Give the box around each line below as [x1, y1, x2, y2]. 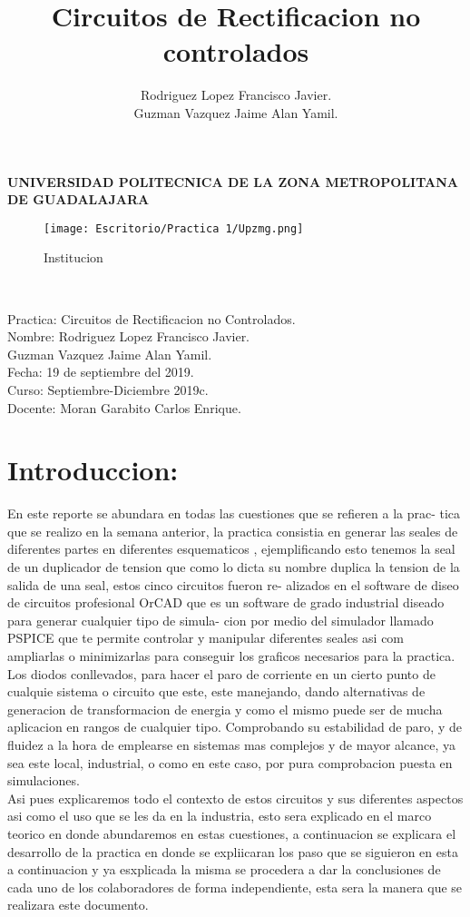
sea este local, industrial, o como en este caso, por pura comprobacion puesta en [7, 753, 453, 772]
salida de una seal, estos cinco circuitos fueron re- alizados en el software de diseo [7, 575, 459, 594]
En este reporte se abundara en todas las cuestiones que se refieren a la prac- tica [7, 504, 461, 523]
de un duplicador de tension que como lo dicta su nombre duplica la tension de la [7, 557, 460, 576]
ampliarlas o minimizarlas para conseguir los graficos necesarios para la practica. [7, 646, 455, 665]
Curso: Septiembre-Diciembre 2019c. [7, 380, 209, 399]
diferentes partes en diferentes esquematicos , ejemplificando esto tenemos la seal [7, 539, 455, 558]
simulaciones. [7, 771, 80, 790]
